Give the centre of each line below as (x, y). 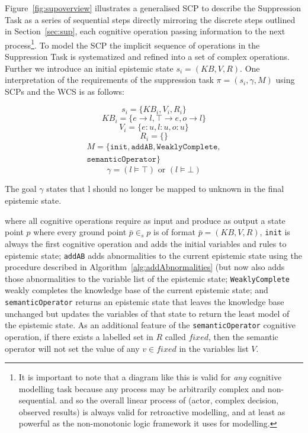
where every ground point (80, 232)
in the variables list (214, 348)
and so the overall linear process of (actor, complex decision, (169, 400)
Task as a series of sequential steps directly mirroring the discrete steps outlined (150, 19)
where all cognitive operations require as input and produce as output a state (145, 220)
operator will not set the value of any (72, 348)
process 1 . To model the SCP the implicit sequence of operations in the (132, 44)
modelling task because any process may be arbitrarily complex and (142, 388)
